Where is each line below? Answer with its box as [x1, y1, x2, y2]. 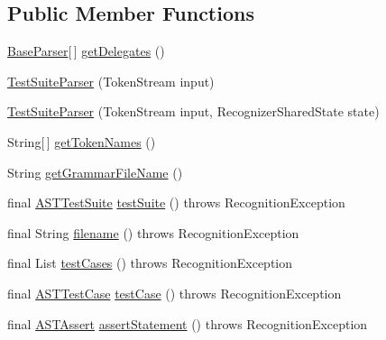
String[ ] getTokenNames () [7, 132, 156, 151]
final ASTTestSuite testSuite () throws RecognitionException [7, 193, 345, 212]
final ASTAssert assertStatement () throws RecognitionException [7, 314, 368, 333]
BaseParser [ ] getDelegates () [7, 41, 165, 60]
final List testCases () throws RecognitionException [7, 253, 293, 272]
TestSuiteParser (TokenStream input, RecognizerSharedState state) [7, 102, 380, 121]
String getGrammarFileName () [7, 162, 183, 181]
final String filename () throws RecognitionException [7, 223, 299, 242]
